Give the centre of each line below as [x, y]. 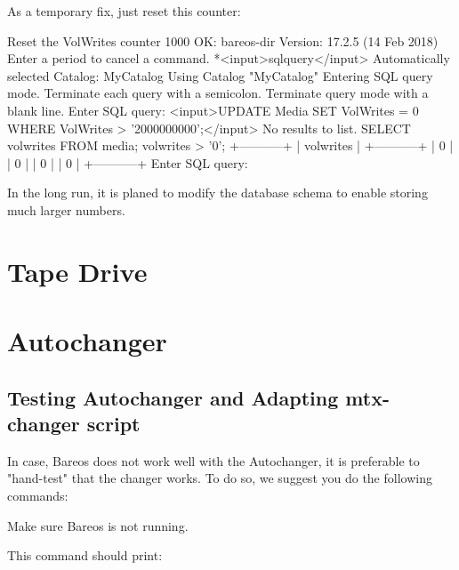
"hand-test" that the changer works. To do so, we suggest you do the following [220, 478]
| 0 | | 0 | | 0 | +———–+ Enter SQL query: [128, 162]
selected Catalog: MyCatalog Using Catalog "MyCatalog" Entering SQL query [220, 75]
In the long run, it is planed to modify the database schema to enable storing [217, 193]
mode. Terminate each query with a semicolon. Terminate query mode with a [218, 93]
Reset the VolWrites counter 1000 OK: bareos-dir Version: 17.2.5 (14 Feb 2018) [223, 40]
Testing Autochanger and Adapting [173, 397]
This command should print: [85, 555]
